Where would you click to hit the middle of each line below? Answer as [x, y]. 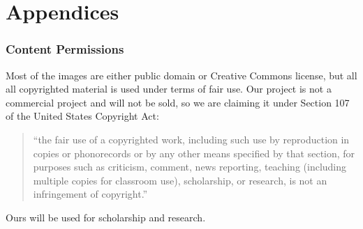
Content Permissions [65, 49]
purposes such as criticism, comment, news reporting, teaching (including [190, 167]
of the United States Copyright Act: [82, 116]
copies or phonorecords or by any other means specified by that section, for [194, 153]
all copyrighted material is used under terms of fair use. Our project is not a [169, 89]
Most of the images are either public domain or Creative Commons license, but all [181, 75]
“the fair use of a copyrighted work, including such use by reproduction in [191, 139]
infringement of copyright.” [90, 194]
